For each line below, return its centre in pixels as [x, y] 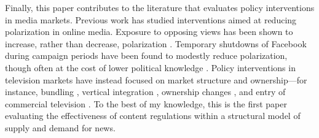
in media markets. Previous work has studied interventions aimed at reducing [151, 19]
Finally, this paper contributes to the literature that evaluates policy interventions [160, 7]
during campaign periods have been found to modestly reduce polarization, [146, 56]
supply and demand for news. [60, 127]
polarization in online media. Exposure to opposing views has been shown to [149, 32]
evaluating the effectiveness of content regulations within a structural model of [153, 116]
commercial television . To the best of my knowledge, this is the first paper [146, 103]
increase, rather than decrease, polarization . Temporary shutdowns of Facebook [156, 43]
